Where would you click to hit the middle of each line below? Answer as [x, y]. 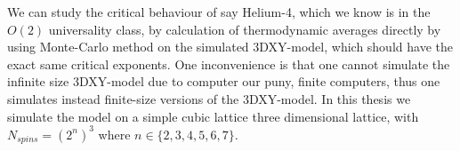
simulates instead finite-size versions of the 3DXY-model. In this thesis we [209, 98]
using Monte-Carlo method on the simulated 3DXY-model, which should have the [230, 47]
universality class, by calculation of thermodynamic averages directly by [245, 29]
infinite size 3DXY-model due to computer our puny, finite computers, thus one [224, 81]
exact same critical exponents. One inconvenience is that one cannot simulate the [229, 64]
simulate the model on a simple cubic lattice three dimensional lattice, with [213, 116]
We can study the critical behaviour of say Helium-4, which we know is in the [219, 12]
